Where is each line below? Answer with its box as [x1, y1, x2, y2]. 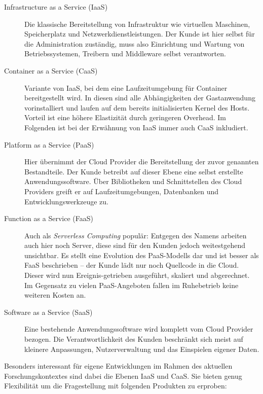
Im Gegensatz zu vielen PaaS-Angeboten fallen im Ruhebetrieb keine [24, 279, 239, 290]
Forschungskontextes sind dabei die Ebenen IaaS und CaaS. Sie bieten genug [4, 370, 242, 381]
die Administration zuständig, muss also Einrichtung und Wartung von [24, 38, 245, 49]
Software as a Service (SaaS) [4, 306, 93, 317]
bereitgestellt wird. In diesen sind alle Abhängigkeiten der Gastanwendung [24, 92, 255, 103]
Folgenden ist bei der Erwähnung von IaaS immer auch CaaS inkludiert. [24, 122, 248, 132]
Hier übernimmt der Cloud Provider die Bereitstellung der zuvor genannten [24, 156, 259, 167]
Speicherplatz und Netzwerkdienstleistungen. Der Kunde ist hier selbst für [24, 28, 255, 39]
